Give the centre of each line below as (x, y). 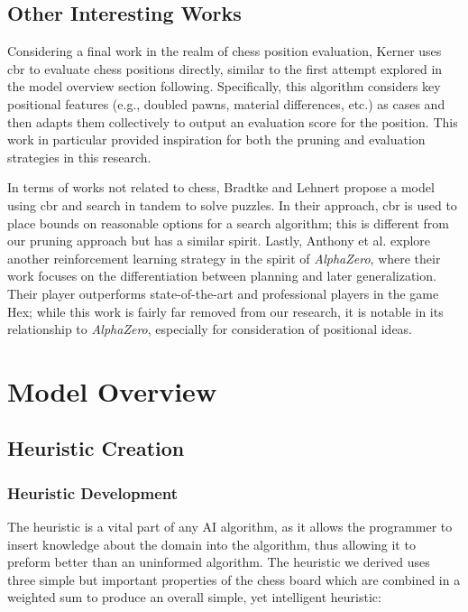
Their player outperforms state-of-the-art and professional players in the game (223, 293)
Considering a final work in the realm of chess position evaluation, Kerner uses (225, 51)
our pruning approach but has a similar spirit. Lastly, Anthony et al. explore (219, 241)
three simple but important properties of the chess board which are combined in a (234, 579)
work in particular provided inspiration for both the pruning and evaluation (216, 139)
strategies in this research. (79, 157)
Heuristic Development (93, 492)
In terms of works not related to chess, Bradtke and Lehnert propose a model (221, 187)
